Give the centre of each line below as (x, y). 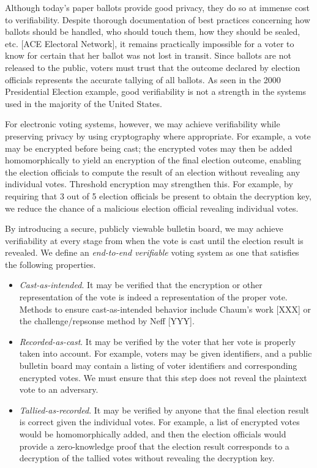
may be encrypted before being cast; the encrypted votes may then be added (149, 148)
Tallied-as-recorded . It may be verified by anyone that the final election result (164, 410)
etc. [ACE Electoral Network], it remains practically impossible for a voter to (150, 43)
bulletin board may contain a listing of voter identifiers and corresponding (158, 366)
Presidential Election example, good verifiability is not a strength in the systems (156, 91)
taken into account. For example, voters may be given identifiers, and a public (166, 353)
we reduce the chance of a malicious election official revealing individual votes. (152, 208)
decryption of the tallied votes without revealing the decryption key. (147, 458)
